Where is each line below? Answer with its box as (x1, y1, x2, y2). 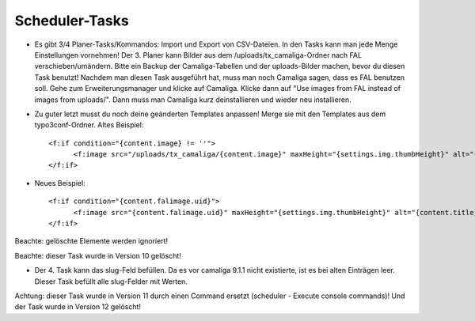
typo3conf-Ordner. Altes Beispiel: (34, 120, 144, 130)
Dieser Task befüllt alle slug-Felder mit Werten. (34, 277, 188, 286)
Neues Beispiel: (34, 178, 86, 187)
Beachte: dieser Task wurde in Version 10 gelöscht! (14, 251, 182, 260)
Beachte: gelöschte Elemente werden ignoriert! (14, 236, 169, 246)
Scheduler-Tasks (14, 12, 130, 29)
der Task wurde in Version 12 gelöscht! (14, 302, 142, 312)
